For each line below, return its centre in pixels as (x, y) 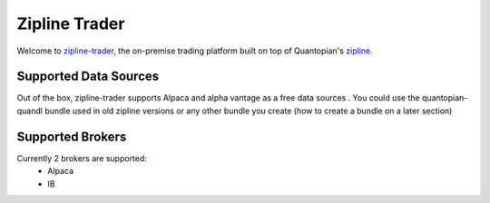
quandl (29, 111)
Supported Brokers (72, 136)
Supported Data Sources (88, 77)
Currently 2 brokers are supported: (82, 158)
